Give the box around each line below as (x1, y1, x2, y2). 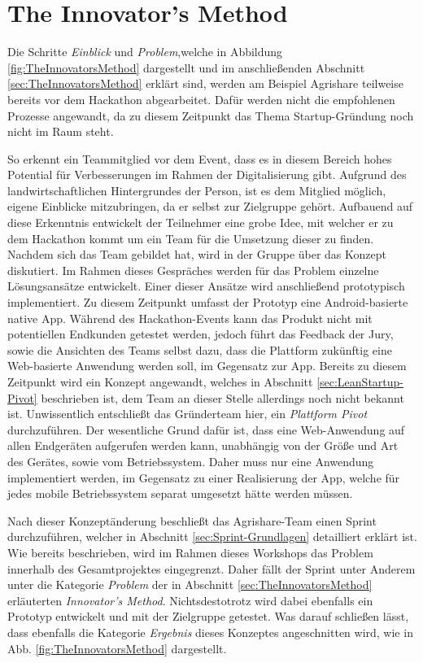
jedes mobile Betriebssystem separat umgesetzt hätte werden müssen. (7, 485, 353, 502)
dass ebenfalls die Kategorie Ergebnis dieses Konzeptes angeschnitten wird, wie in (7, 623, 413, 640)
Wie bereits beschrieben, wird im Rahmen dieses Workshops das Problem (7, 543, 373, 560)
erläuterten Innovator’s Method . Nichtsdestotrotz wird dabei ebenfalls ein (7, 591, 373, 608)
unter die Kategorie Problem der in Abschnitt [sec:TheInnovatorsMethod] (7, 576, 373, 593)
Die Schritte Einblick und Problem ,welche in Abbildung (7, 43, 283, 60)
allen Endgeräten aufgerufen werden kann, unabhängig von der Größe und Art (7, 437, 399, 454)
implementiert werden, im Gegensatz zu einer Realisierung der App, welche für (7, 469, 400, 486)
